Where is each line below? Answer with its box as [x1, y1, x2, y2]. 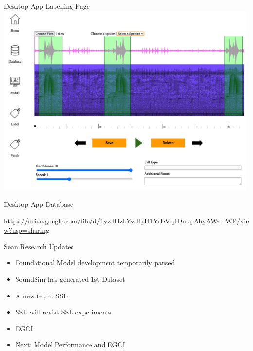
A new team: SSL [15, 290, 68, 300]
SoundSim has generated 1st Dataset [15, 274, 125, 284]
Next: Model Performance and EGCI [15, 339, 125, 350]
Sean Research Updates [4, 241, 74, 251]
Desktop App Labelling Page [4, 1, 90, 11]
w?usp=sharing [4, 225, 50, 235]
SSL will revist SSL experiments [15, 307, 111, 317]
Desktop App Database [4, 199, 73, 209]
